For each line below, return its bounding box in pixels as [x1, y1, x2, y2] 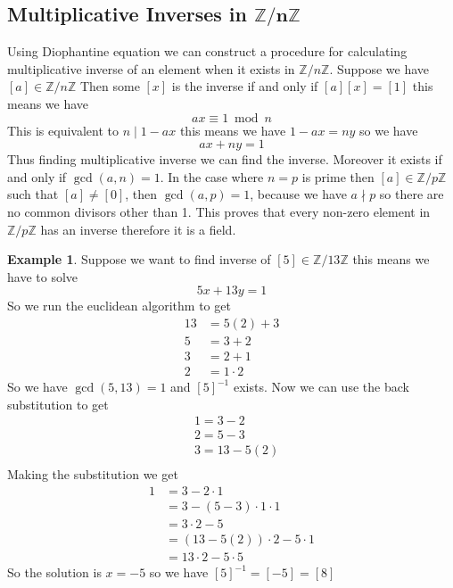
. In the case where [160, 167, 264, 186]
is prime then [301, 167, 375, 186]
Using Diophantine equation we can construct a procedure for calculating [7, 42, 408, 61]
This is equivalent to [7, 120, 119, 139]
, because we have [250, 185, 347, 203]
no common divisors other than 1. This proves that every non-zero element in [7, 202, 431, 220]
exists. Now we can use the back [233, 377, 409, 396]
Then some [79, 77, 140, 95]
